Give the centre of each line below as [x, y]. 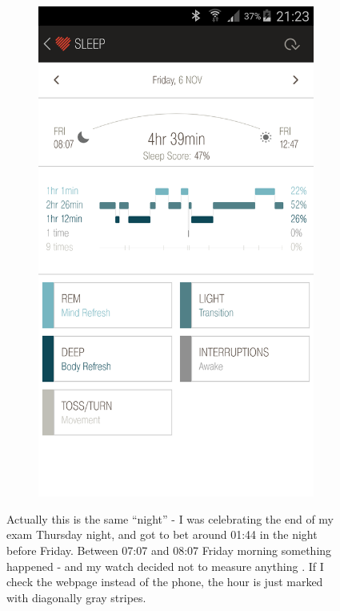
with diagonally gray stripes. [76, 597]
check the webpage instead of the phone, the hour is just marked [165, 582]
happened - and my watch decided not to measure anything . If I [165, 566]
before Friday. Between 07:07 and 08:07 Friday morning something [169, 550]
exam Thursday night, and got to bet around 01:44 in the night [162, 534]
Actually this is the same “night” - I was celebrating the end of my [170, 518]
